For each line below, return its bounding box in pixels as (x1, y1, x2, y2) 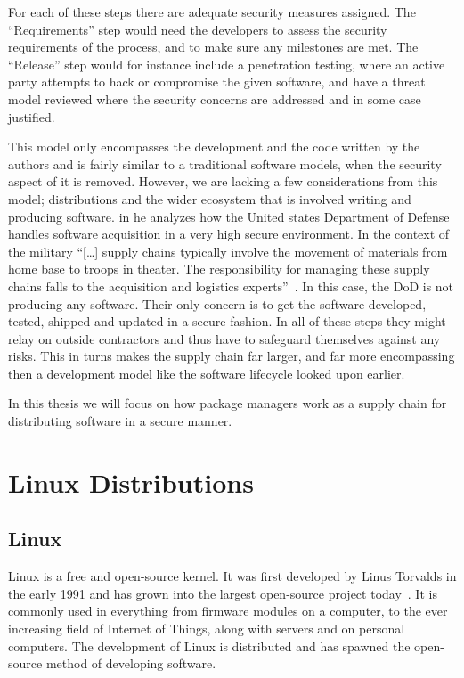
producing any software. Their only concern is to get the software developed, (8, 294, 427, 313)
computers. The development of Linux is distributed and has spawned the (8, 636, 411, 655)
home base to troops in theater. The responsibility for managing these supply (8, 259, 430, 278)
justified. (8, 107, 55, 126)
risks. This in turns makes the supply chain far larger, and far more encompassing (8, 347, 455, 365)
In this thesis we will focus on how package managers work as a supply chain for (8, 394, 447, 413)
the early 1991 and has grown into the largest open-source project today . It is (8, 584, 437, 602)
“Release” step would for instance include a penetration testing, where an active (8, 54, 445, 73)
